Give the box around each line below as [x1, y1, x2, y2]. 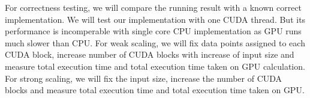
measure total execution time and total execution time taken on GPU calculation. [5, 60, 305, 72]
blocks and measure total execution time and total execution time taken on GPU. [5, 84, 305, 96]
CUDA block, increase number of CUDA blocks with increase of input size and [5, 48, 294, 61]
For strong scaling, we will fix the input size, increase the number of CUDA [5, 72, 282, 84]
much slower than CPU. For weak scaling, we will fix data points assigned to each [5, 36, 305, 49]
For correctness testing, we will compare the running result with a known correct [5, 1, 302, 13]
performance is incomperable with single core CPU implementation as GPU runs [5, 25, 302, 37]
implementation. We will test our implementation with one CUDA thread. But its [5, 13, 306, 25]
